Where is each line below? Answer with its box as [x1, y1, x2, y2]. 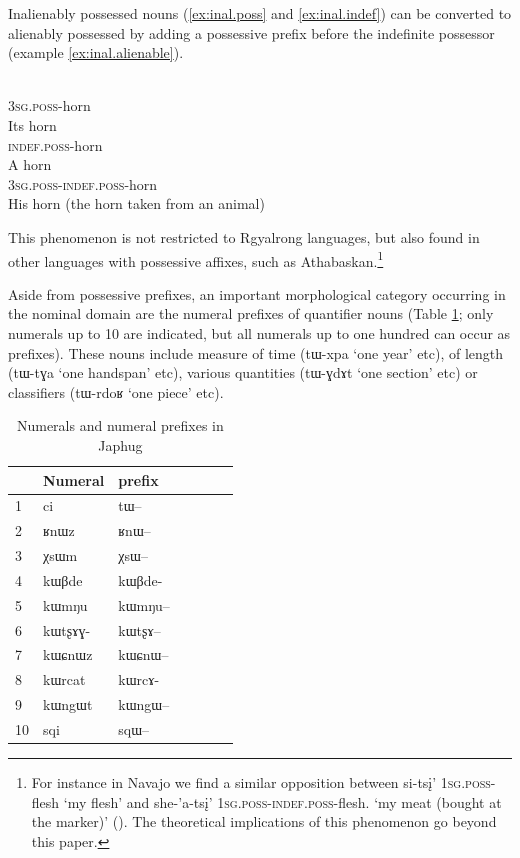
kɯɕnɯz [43, 644, 93, 665]
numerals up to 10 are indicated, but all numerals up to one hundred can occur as [8, 322, 511, 343]
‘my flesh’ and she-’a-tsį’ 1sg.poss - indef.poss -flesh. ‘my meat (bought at [63, 791, 502, 812]
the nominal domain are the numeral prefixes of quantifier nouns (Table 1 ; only [8, 303, 494, 324]
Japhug [98, 434, 143, 455]
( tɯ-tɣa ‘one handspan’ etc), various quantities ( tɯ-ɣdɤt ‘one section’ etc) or [8, 362, 478, 383]
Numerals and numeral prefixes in [16, 415, 224, 436]
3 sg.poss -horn [8, 95, 91, 116]
